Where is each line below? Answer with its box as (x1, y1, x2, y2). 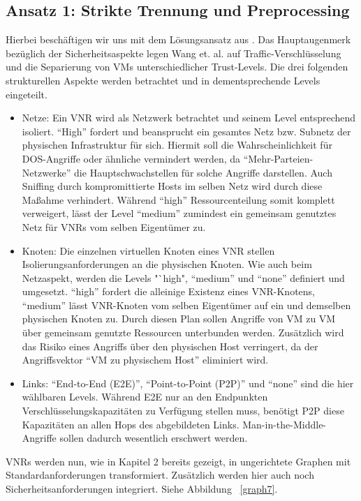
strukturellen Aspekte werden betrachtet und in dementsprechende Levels (6, 73, 321, 87)
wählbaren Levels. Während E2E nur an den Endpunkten (22, 389, 268, 404)
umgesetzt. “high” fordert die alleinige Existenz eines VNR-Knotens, (22, 284, 315, 299)
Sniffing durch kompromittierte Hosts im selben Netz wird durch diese (22, 179, 323, 193)
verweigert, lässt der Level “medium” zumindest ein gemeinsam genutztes (22, 206, 337, 220)
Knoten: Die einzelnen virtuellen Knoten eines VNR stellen (22, 243, 275, 257)
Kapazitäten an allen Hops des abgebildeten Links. (22, 417, 240, 431)
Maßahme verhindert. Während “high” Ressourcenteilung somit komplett (22, 192, 335, 207)
